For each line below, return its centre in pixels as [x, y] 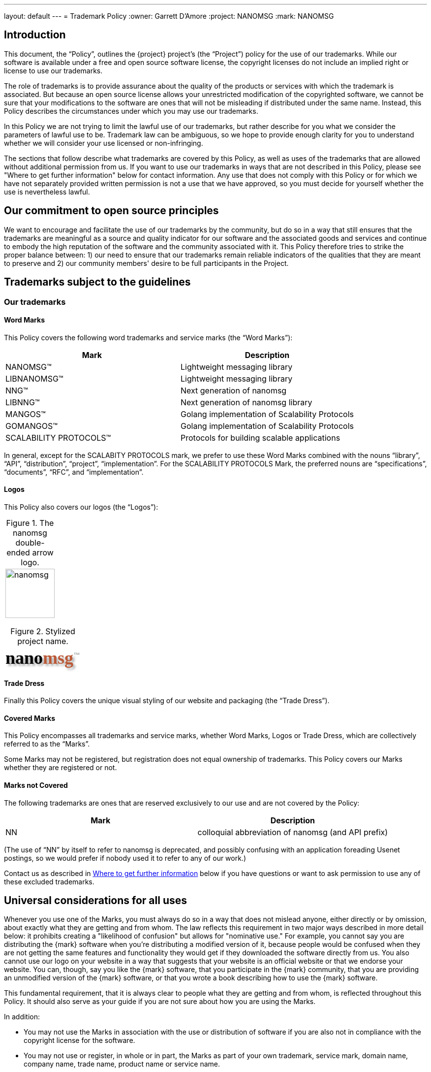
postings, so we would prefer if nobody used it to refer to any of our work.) [125, 858]
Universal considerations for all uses [96, 901]
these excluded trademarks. [49, 881]
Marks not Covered [36, 785]
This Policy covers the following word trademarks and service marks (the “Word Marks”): [148, 337]
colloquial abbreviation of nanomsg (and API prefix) [293, 832]
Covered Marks [30, 718]
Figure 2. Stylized [43, 631]
